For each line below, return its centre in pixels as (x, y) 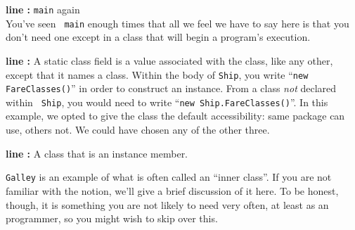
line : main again (43, 9)
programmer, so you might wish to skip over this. (112, 218)
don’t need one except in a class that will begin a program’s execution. (158, 37)
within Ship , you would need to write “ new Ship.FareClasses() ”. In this (167, 102)
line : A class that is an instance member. (97, 153)
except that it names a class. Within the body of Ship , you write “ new (157, 74)
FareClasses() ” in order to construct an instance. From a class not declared (171, 88)
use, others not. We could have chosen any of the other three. (138, 130)
